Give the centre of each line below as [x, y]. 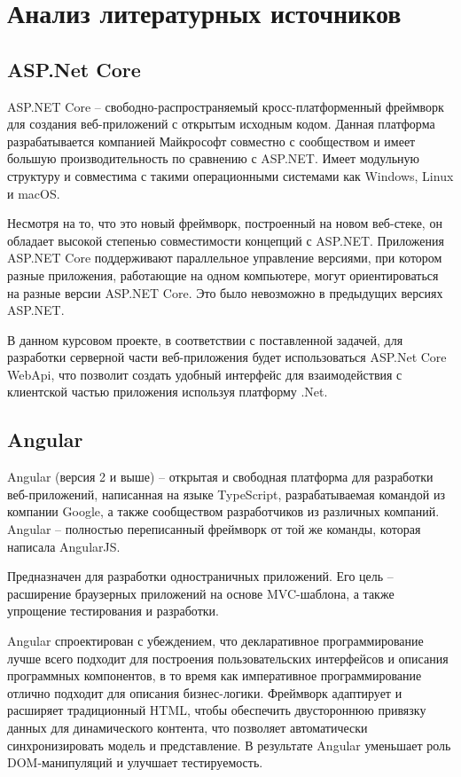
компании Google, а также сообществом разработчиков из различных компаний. [223, 511]
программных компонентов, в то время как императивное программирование [215, 675]
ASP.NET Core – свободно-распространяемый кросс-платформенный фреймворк [226, 106]
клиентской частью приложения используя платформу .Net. [168, 392]
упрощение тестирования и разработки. [113, 611]
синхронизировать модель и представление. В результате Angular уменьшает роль [229, 745]
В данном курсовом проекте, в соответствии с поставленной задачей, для [205, 339]
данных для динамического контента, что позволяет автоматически [188, 727]
